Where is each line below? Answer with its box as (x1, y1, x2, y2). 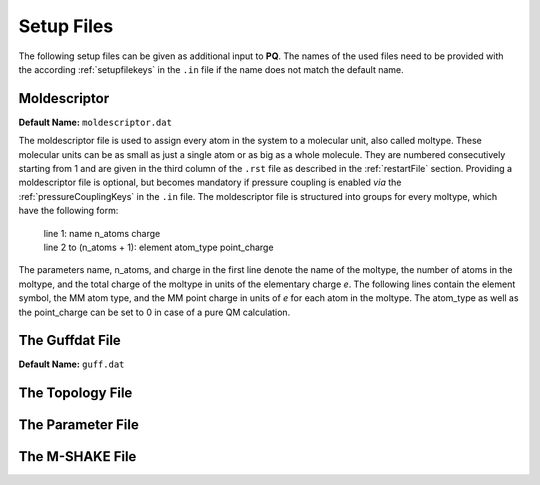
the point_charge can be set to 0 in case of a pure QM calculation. (18, 306, 291, 318)
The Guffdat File (18, 332, 122, 349)
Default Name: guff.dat (18, 358, 125, 370)
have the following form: (18, 205, 119, 217)
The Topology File (18, 385, 133, 402)
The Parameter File (18, 416, 139, 434)
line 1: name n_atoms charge (43, 227, 161, 239)
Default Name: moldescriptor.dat (18, 116, 172, 128)
